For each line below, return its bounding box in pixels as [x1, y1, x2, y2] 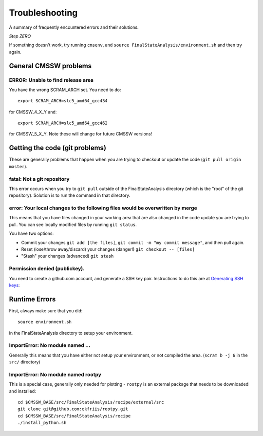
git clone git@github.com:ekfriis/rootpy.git [18, 406, 129, 412]
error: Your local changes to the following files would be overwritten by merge [9, 205, 197, 211]
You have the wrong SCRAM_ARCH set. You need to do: [9, 87, 121, 93]
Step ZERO [9, 33, 31, 39]
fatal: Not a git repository [9, 175, 70, 182]
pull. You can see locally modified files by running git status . [9, 222, 137, 227]
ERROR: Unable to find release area [9, 76, 94, 83]
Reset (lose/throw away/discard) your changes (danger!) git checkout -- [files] [21, 246, 195, 252]
